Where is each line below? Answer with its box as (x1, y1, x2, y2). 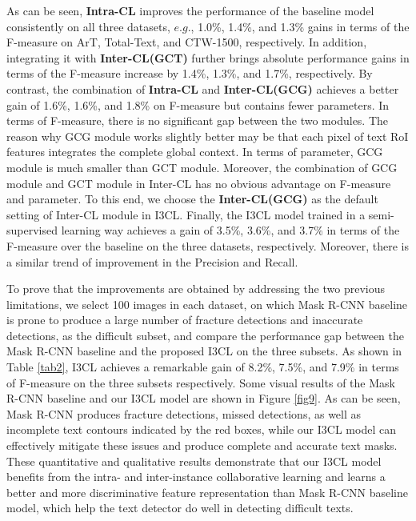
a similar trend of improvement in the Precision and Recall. (6, 253, 298, 270)
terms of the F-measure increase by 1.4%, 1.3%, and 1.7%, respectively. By (6, 65, 373, 82)
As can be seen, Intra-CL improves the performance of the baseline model (6, 2, 374, 18)
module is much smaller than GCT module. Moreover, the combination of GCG (6, 158, 398, 175)
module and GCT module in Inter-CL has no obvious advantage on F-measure (6, 174, 391, 191)
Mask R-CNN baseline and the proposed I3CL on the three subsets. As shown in (6, 343, 402, 359)
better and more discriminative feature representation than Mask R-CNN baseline (6, 483, 409, 500)
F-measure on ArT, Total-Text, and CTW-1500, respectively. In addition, (6, 34, 367, 50)
